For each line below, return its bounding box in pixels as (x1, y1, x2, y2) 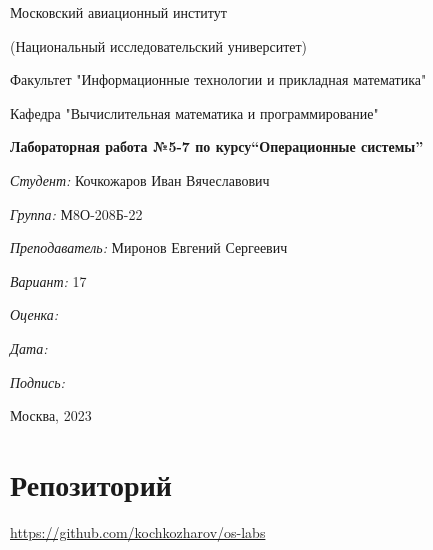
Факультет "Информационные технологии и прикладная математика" (10, 69, 427, 90)
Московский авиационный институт (10, 2, 227, 22)
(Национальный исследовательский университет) (10, 35, 308, 56)
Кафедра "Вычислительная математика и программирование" (10, 102, 379, 123)
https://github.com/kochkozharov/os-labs (10, 521, 266, 542)
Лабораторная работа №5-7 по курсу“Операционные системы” (10, 136, 424, 157)
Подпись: (10, 371, 65, 392)
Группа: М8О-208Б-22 (10, 203, 143, 224)
